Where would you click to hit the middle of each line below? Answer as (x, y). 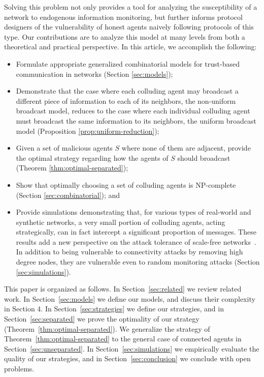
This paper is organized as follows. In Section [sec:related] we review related (123, 289)
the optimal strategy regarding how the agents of (92, 157)
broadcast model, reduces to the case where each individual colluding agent (133, 111)
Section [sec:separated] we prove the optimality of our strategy (102, 319)
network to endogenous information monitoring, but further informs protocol (123, 17)
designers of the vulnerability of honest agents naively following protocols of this (129, 27)
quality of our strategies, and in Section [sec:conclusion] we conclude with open (127, 358)
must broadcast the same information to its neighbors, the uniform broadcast (136, 120)
